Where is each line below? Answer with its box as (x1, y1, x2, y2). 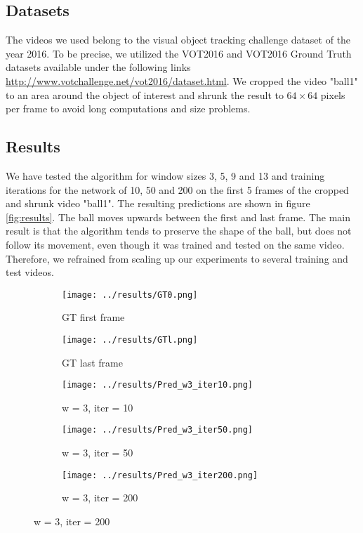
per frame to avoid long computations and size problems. (6, 101, 251, 116)
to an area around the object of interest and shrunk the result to (6, 87, 284, 102)
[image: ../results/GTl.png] (62, 334, 198, 345)
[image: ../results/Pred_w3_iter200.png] (62, 470, 258, 480)
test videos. (6, 265, 54, 279)
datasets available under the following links (6, 60, 191, 74)
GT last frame (62, 355, 123, 369)
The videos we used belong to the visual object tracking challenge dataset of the (6, 32, 351, 47)
